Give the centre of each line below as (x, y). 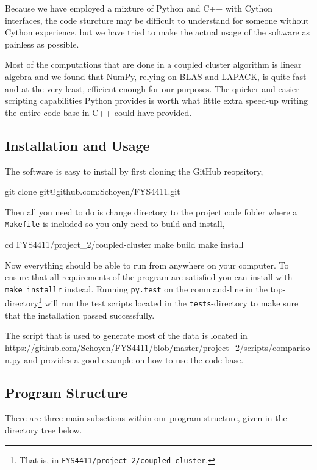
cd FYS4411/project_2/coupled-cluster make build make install (124, 244)
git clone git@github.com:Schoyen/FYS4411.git (93, 191)
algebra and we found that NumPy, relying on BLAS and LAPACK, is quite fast (156, 76)
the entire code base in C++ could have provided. (98, 112)
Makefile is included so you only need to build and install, (115, 224)
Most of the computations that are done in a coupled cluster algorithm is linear (153, 64)
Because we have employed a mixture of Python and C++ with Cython (139, 8)
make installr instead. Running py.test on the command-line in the (136, 288)
